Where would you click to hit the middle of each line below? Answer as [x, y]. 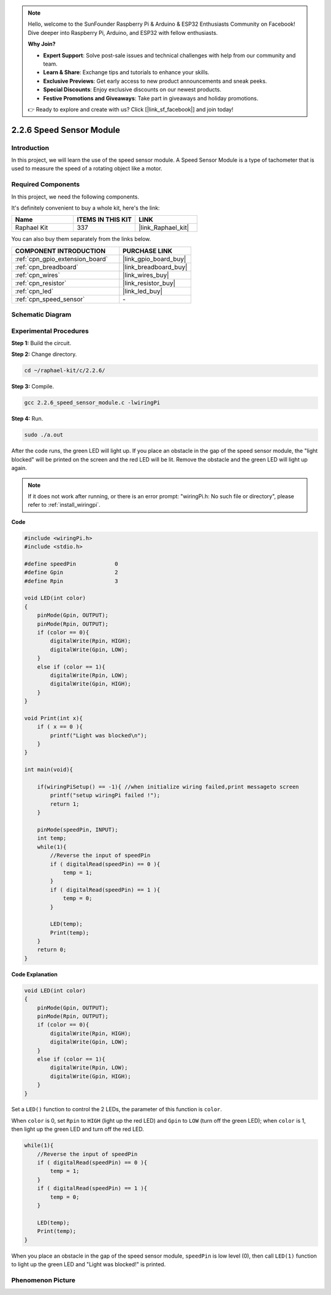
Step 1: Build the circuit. [41, 343]
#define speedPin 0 [71, 564]
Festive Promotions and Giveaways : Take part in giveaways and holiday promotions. [151, 98]
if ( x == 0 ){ [60, 727]
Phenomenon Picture [44, 1280]
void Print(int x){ [53, 718]
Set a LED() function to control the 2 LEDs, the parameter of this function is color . [117, 1109]
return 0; [52, 950]
